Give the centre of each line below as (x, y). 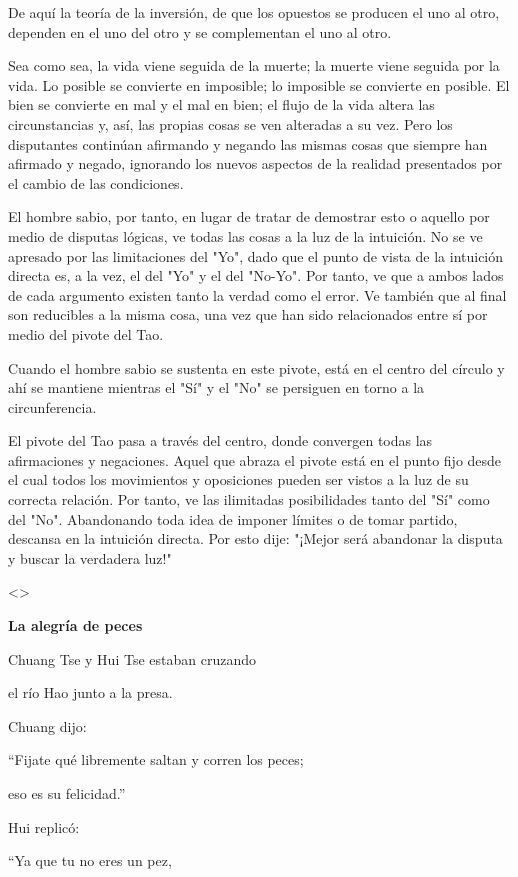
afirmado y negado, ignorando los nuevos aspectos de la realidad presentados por (255, 163)
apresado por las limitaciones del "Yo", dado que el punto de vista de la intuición (256, 255)
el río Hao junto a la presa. (90, 692)
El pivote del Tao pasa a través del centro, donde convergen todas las (220, 440)
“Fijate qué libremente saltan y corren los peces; (156, 759)
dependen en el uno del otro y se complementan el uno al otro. (200, 31)
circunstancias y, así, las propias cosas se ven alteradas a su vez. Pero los (230, 123)
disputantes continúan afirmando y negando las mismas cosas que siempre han (248, 143)
